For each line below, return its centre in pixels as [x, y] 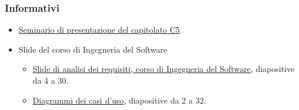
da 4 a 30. [51, 80]
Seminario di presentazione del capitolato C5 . [100, 30]
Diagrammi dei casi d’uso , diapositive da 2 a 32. [119, 100]
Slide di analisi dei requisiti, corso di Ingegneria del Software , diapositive [164, 69]
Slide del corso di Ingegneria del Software [93, 49]
